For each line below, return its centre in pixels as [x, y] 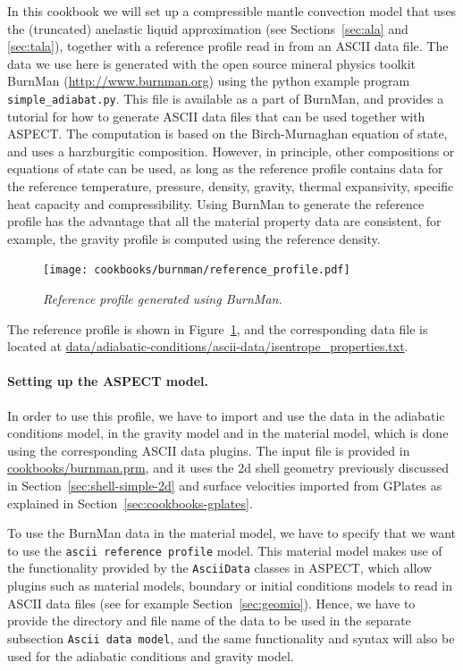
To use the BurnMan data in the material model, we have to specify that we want [232, 533]
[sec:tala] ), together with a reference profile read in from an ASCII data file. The [228, 46]
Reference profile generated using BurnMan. [163, 299]
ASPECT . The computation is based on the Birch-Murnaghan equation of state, [227, 134]
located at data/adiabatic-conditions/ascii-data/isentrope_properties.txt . [208, 346]
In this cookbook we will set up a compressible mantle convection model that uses [232, 11]
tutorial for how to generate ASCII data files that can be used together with [216, 116]
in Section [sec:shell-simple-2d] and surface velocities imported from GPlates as [225, 485]
